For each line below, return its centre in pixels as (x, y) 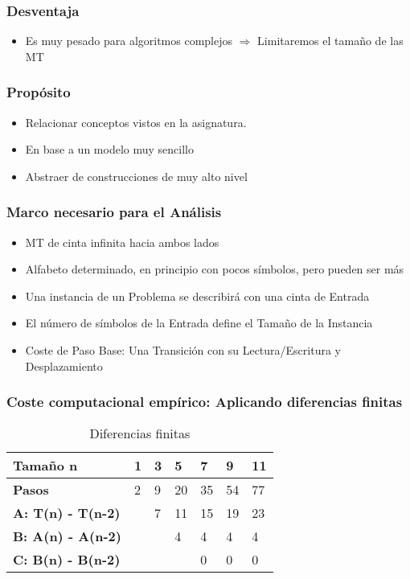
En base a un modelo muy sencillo (109, 149)
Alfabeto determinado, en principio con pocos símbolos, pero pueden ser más (215, 269)
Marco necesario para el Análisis (114, 212)
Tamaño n (45, 466)
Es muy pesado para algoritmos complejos (129, 41)
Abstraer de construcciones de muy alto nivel (136, 176)
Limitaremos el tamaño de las (330, 41)
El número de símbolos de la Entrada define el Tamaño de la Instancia (199, 323)
